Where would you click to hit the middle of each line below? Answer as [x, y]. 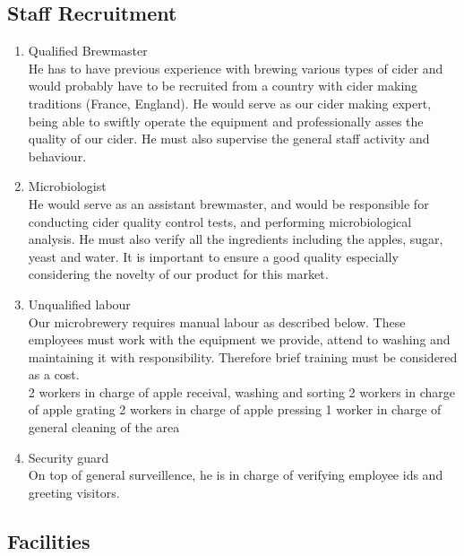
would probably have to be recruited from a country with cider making [223, 86]
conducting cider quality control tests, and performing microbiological [220, 221]
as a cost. [54, 374]
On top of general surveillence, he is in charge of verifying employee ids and [236, 475]
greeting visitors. [74, 492]
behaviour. [57, 156]
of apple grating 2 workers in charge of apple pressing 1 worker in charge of [235, 409]
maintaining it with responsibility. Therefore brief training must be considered [243, 356]
